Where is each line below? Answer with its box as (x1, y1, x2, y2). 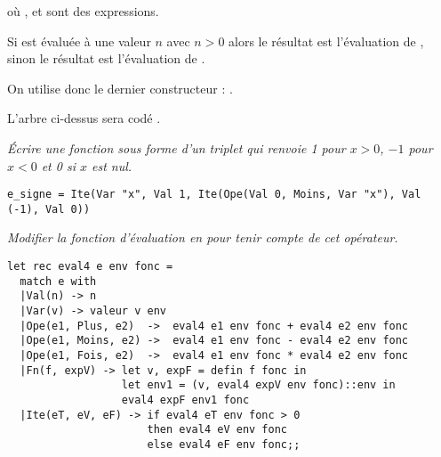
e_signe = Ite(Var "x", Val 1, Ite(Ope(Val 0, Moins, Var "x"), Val (7, 188, 421, 201)
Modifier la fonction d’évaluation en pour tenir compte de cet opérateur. (7, 228, 398, 247)
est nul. (92, 156, 132, 175)
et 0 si (41, 156, 76, 175)
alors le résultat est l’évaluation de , (229, 31, 424, 50)
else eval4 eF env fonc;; (147, 437, 301, 451)
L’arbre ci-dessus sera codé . (7, 109, 161, 127)
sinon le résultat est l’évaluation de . (7, 49, 205, 68)
